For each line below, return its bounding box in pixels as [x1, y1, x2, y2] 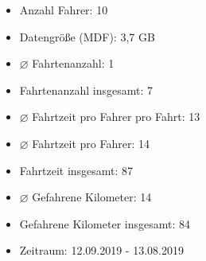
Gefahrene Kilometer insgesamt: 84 [19, 215, 190, 232]
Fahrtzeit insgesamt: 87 [19, 162, 134, 178]
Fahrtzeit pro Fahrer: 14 [32, 134, 150, 151]
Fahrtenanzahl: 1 [32, 55, 115, 72]
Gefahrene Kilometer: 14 [32, 189, 152, 205]
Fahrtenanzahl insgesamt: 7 [19, 81, 154, 98]
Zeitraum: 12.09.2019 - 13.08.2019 [19, 242, 184, 259]
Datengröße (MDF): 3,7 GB [19, 28, 155, 45]
